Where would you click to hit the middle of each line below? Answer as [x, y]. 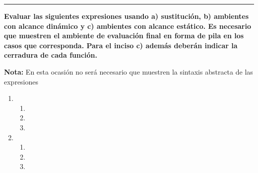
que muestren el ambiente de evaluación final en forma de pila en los [124, 36]
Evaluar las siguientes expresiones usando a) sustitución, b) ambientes [127, 16]
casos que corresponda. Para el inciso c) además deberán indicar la [121, 45]
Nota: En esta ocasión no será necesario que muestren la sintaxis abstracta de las [129, 71]
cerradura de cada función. [51, 55]
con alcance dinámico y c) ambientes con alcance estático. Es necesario [128, 26]
